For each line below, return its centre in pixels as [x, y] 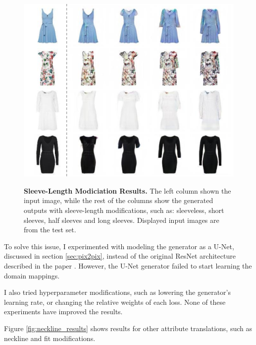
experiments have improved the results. [63, 311]
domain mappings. [32, 275]
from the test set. [50, 230]
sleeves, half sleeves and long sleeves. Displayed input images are [122, 220]
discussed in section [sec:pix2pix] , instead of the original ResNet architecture [120, 256]
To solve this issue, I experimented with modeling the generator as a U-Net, [119, 246]
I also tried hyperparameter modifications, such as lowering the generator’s [117, 292]
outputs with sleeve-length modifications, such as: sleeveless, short [124, 210]
